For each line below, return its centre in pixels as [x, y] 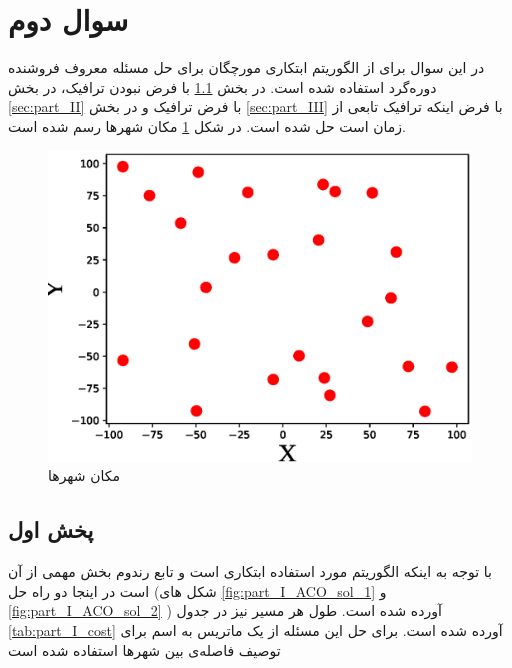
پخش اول [51, 529]
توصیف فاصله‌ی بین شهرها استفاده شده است [144, 649]
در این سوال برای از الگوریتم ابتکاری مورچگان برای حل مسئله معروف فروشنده [246, 67]
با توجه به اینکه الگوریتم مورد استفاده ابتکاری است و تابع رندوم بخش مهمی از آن [250, 571]
